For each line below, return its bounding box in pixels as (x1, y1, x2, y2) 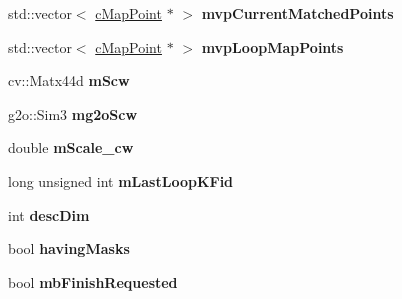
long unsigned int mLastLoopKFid (8, 170, 234, 191)
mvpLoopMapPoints (201, 36, 344, 57)
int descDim (8, 204, 90, 225)
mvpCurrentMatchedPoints (201, 3, 394, 23)
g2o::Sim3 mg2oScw (8, 103, 138, 124)
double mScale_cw (8, 137, 134, 158)
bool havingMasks (8, 238, 130, 259)
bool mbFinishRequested (8, 271, 178, 292)
